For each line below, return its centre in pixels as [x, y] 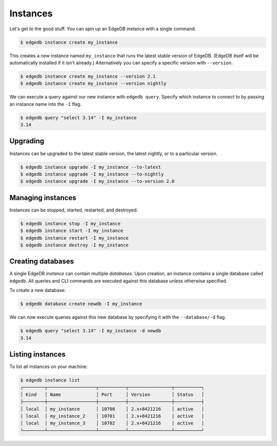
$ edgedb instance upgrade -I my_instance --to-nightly [92, 174]
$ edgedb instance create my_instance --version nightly [93, 84]
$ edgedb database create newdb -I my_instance [81, 304]
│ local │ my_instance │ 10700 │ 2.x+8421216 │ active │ [112, 409]
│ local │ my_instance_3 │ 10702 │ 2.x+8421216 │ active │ [112, 423]
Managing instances [43, 198]
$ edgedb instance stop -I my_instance [70, 224]
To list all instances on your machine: [49, 366]
